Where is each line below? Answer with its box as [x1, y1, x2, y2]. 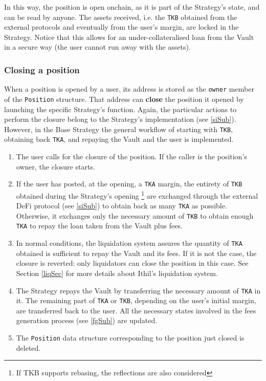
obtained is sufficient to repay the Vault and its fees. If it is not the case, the [16, 247, 257, 258]
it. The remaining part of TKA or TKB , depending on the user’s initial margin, [16, 295, 256, 306]
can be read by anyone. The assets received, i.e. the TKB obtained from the [4, 11, 237, 22]
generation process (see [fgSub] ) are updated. [16, 315, 158, 326]
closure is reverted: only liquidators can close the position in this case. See [16, 258, 249, 268]
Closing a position [4, 63, 80, 76]
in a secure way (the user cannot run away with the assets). [4, 41, 191, 52]
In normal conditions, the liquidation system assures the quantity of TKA [16, 238, 242, 248]
